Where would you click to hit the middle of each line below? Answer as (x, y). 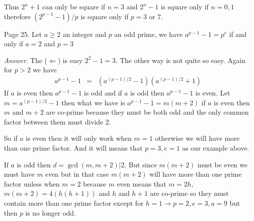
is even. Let (213, 93)
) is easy (70, 60)
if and (238, 34)
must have (19, 174)
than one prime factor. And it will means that (73, 147)
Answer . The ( (26, 60)
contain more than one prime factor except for (74, 203)
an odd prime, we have (148, 34)
